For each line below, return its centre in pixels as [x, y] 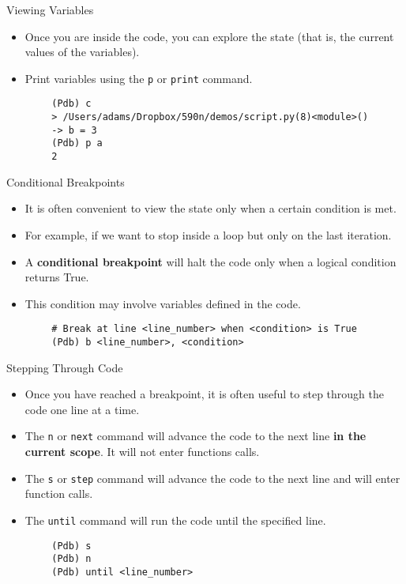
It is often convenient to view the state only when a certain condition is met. [211, 208]
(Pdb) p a [77, 143]
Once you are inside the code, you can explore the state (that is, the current [209, 36]
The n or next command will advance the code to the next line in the [195, 436]
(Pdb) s [71, 546]
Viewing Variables [50, 9]
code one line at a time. [82, 409]
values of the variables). [82, 52]
